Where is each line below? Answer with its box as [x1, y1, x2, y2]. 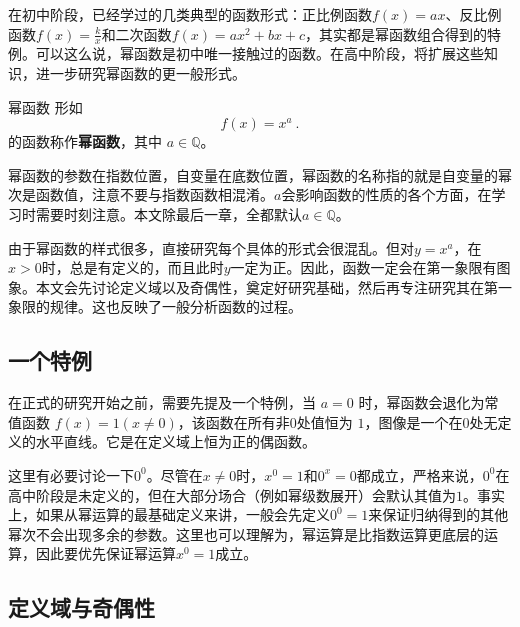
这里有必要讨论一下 [8, 464, 134, 485]
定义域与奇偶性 [8, 592, 155, 623]
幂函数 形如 [8, 96, 83, 117]
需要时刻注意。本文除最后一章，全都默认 [35, 203, 302, 224]
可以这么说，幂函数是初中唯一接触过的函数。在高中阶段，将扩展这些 [35, 43, 484, 64]
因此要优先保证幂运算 [35, 543, 176, 564]
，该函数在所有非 [177, 411, 290, 432]
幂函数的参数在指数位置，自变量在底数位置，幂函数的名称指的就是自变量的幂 [8, 164, 512, 185]
